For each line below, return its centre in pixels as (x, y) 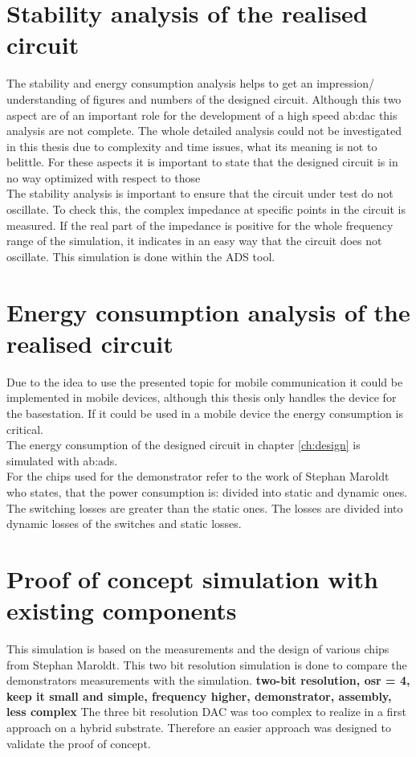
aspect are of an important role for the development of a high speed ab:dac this (202, 115)
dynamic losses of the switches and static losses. (124, 524)
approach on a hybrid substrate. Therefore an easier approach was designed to (199, 727)
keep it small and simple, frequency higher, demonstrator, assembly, (199, 696)
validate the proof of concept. (79, 743)
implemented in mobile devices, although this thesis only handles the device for (202, 397)
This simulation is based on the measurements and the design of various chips (198, 649)
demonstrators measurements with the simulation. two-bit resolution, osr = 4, (208, 680)
